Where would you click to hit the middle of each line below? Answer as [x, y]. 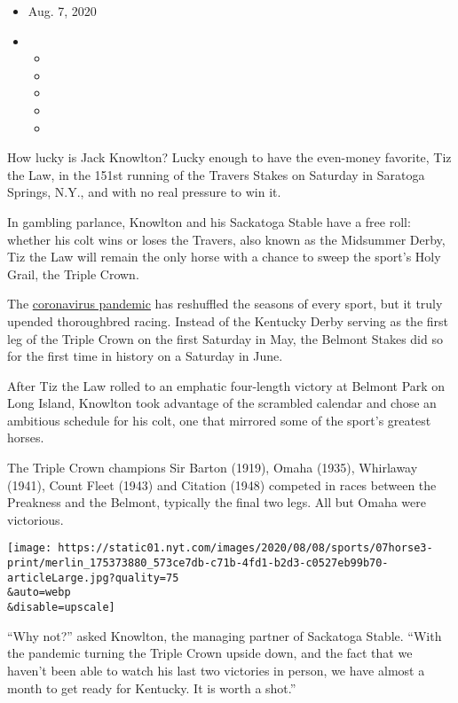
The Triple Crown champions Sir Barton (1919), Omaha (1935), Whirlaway [213, 468]
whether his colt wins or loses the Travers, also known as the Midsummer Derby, [226, 239]
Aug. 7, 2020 [62, 11]
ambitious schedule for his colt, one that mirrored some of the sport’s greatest [219, 420]
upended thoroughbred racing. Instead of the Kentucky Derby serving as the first [228, 320]
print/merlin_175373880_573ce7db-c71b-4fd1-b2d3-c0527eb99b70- [198, 563]
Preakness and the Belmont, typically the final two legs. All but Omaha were [217, 502]
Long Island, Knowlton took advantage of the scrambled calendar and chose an [222, 403]
